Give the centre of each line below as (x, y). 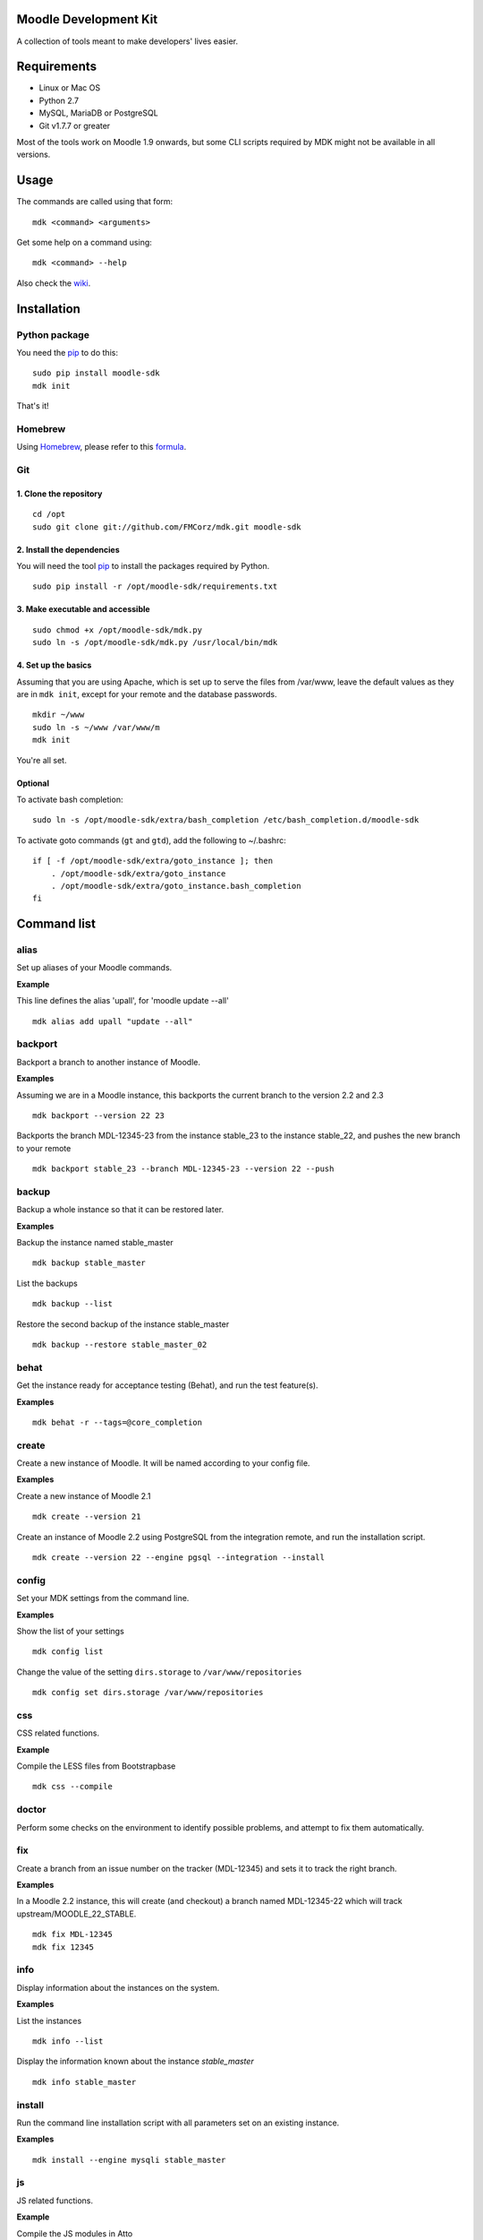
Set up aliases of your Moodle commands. (94, 968)
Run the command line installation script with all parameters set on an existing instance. (178, 2123)
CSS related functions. (58, 1733)
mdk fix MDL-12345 (73, 1934)
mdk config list (68, 1652)
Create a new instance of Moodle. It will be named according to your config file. (163, 1463)
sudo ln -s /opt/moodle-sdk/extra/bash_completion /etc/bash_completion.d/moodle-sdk (226, 820)
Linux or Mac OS (70, 88)
